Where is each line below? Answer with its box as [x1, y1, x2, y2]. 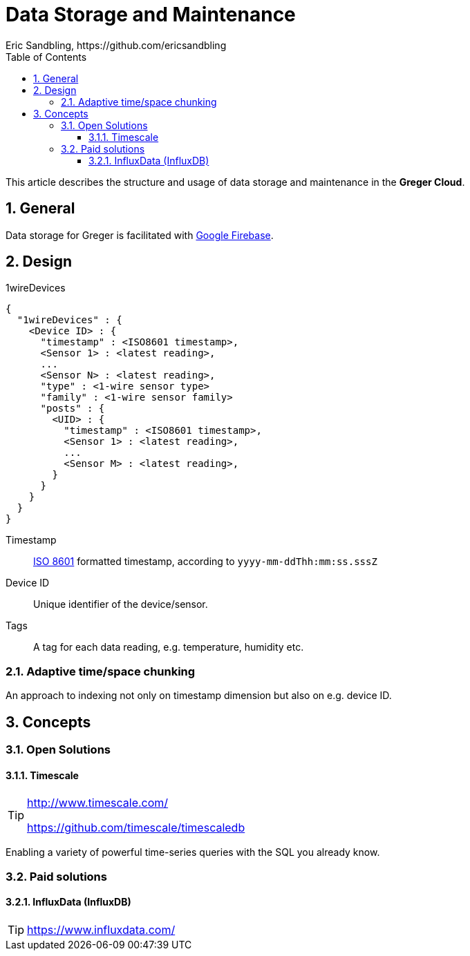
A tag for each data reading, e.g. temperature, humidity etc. [33, 641, 304, 653]
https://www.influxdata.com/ [27, 922, 176, 937]
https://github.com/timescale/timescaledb [27, 821, 245, 835]
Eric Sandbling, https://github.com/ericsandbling [6, 39, 227, 51]
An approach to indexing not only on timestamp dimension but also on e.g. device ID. [6, 689, 392, 702]
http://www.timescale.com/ [27, 796, 169, 810]
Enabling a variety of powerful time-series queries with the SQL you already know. [6, 846, 380, 859]
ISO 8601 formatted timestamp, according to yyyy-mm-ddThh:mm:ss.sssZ [33, 555, 377, 568]
